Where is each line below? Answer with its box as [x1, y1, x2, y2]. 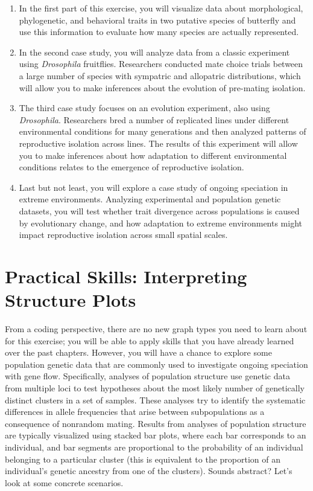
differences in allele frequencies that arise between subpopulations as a [5, 405, 265, 418]
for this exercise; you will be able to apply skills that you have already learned [5, 334, 294, 347]
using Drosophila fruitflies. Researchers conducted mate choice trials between [19, 57, 303, 70]
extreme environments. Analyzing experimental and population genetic [19, 193, 281, 205]
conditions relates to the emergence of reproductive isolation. [19, 161, 244, 173]
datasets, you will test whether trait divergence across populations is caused [19, 204, 300, 217]
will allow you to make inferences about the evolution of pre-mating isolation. [19, 81, 306, 94]
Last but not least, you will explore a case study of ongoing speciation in [19, 181, 288, 193]
